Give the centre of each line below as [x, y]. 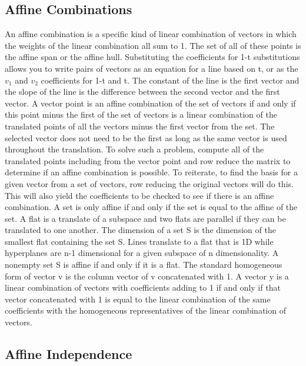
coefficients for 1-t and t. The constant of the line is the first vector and [170, 80]
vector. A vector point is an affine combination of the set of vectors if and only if [150, 103]
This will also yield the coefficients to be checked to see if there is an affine [139, 195]
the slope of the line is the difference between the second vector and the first [142, 91]
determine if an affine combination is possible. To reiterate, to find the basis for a [151, 172]
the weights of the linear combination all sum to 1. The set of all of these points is [153, 45]
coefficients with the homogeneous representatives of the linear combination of [145, 310]
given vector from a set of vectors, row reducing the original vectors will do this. [149, 183]
